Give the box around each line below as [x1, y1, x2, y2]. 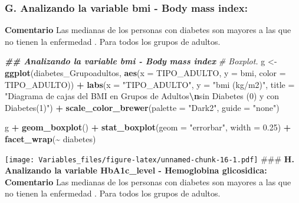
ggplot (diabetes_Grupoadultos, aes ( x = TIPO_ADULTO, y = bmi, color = [5, 67, 286, 78]
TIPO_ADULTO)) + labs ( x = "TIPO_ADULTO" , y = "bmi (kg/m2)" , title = [5, 78, 295, 90]
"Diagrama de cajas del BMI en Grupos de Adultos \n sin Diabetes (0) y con [5, 90, 280, 102]
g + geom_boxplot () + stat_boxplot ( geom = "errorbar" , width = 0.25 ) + [5, 121, 291, 133]
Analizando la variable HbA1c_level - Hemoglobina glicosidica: [5, 164, 267, 176]
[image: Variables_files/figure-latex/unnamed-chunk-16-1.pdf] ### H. [5, 152, 294, 165]
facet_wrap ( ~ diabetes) [5, 132, 96, 145]
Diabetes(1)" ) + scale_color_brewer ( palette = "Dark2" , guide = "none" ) [5, 101, 280, 113]
